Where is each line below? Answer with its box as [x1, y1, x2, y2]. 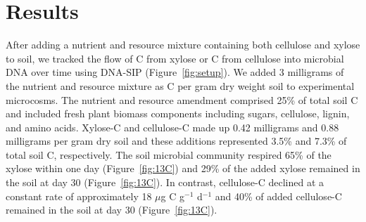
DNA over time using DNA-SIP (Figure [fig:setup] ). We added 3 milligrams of [6, 65, 344, 79]
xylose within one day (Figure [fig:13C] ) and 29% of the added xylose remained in [6, 161, 360, 176]
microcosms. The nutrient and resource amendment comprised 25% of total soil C [6, 92, 358, 107]
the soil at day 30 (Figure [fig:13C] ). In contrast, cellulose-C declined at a [6, 175, 324, 190]
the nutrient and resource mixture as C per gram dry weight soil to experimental [6, 78, 355, 93]
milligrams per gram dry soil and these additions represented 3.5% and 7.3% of [6, 133, 347, 148]
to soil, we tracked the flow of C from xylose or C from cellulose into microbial [6, 51, 344, 65]
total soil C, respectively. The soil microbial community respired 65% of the [6, 147, 332, 162]
